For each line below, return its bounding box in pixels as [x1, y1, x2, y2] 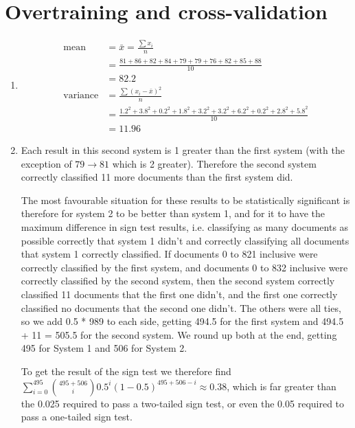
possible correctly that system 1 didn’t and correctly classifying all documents [21, 233, 350, 247]
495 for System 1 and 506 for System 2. [21, 341, 187, 355]
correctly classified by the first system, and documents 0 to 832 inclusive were [21, 260, 348, 274]
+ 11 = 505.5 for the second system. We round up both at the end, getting [21, 327, 337, 341]
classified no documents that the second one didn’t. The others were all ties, [21, 300, 341, 315]
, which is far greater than [227, 379, 336, 393]
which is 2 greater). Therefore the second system [112, 156, 317, 170]
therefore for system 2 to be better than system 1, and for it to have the [21, 206, 325, 221]
